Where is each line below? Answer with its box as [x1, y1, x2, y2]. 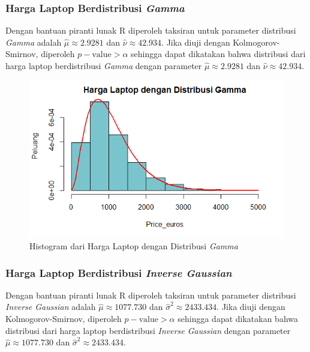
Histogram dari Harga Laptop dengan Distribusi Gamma [29, 240, 238, 252]
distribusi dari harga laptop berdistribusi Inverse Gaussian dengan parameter [5, 324, 291, 336]
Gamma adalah [5, 35, 62, 48]
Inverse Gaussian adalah [5, 300, 96, 313]
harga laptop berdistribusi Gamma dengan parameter [5, 59, 202, 71]
